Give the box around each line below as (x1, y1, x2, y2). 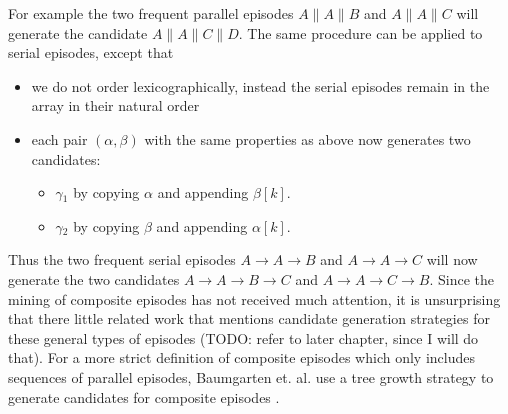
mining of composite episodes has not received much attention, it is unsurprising (8, 288, 501, 309)
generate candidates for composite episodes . (8, 386, 280, 407)
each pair (31, 128, 88, 149)
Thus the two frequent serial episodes (8, 249, 236, 270)
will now (426, 249, 478, 270)
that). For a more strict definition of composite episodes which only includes (8, 347, 475, 368)
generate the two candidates (8, 268, 180, 289)
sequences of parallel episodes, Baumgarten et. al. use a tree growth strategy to (8, 366, 494, 387)
